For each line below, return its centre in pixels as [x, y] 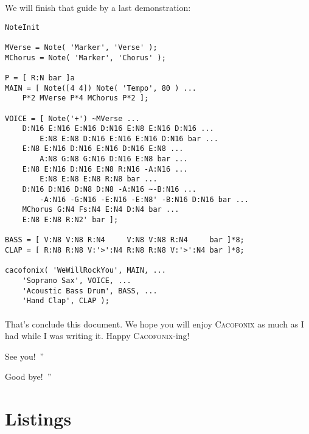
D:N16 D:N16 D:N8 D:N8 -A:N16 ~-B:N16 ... [109, 190]
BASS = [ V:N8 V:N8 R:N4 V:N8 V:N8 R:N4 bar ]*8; [125, 240]
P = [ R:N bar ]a [40, 78]
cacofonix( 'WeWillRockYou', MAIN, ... [85, 271]
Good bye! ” [28, 376]
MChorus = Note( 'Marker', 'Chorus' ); [85, 58]
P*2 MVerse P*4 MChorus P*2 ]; [85, 98]
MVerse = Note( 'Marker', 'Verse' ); [81, 47]
